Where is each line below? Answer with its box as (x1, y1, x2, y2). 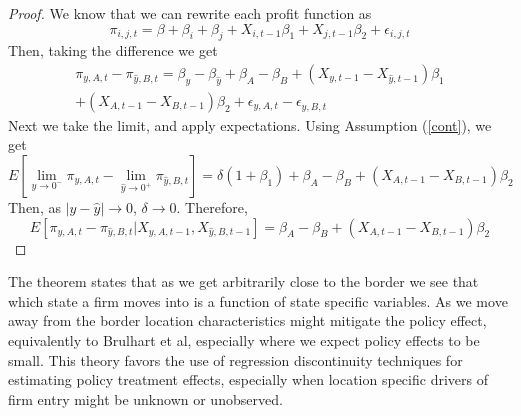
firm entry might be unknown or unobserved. (8, 388, 283, 409)
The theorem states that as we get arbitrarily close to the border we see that (8, 271, 479, 292)
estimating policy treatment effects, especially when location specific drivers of (8, 369, 488, 390)
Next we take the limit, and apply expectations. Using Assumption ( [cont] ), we (8, 114, 492, 135)
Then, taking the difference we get (8, 40, 218, 61)
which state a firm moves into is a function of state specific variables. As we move (8, 290, 508, 311)
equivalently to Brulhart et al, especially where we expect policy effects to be (8, 330, 480, 350)
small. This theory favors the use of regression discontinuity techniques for (8, 349, 463, 370)
